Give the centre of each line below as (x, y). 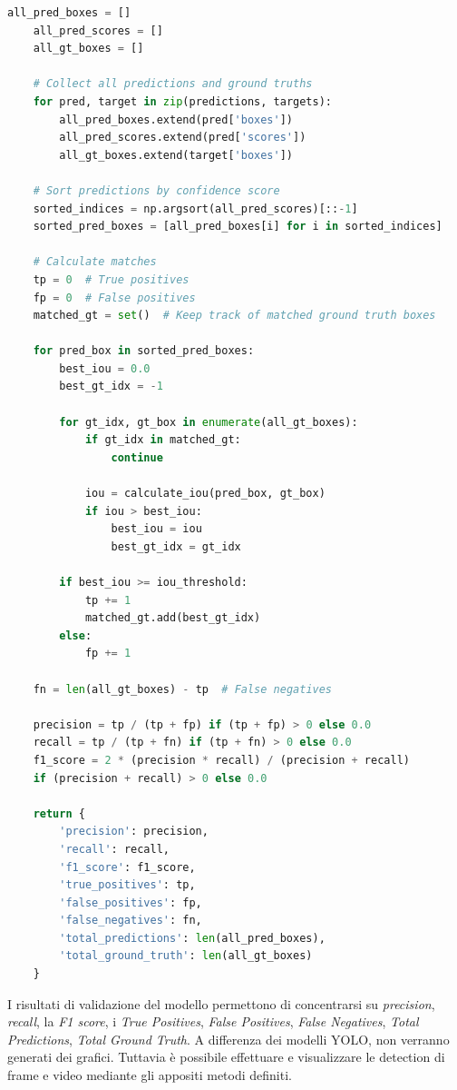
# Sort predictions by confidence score (156, 190)
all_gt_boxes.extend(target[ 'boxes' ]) (176, 155)
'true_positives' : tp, (127, 885)
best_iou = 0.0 (105, 368)
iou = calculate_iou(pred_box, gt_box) (205, 494)
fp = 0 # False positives (114, 297)
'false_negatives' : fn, (131, 921)
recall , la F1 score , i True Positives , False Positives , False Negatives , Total (213, 1021)
